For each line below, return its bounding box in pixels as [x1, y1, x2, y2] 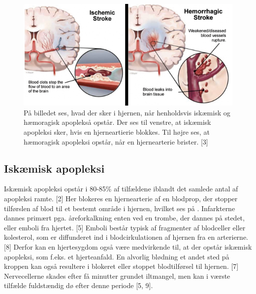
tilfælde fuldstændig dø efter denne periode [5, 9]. [4, 280, 153, 291]
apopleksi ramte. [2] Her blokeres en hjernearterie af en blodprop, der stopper [4, 193, 238, 204]
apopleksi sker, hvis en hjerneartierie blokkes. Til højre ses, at [24, 127, 210, 137]
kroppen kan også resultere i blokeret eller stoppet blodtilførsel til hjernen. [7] [4, 261, 239, 271]
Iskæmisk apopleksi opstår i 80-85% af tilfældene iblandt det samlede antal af [4, 184, 238, 194]
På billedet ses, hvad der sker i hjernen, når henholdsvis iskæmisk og [24, 107, 230, 117]
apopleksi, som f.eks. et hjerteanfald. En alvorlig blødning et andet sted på [4, 251, 229, 261]
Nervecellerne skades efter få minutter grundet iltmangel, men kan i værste [4, 270, 230, 281]
